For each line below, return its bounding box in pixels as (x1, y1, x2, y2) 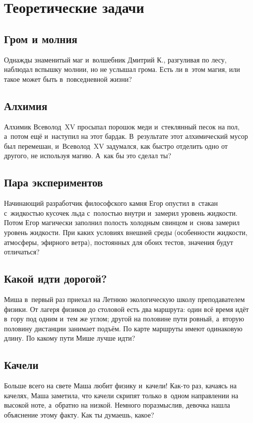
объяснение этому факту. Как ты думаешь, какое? (4, 409, 154, 420)
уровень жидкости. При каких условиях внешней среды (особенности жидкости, (4, 227, 248, 237)
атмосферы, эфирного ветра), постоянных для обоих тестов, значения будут (4, 237, 233, 247)
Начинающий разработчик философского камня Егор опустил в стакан (4, 198, 218, 208)
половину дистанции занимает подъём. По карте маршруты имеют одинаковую (4, 323, 243, 333)
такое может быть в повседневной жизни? (4, 73, 132, 84)
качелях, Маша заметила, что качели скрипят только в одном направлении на (4, 390, 239, 400)
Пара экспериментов (4, 175, 103, 190)
